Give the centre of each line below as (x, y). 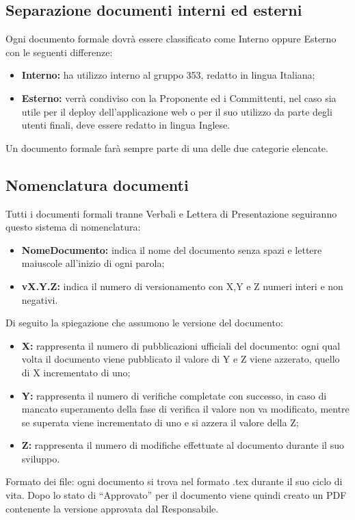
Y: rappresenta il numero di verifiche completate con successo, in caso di (174, 395)
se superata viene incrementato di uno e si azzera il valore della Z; (160, 422)
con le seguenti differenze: (59, 52)
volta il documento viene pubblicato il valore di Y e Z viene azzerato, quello (181, 359)
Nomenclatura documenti (97, 184)
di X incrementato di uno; (76, 372)
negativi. (40, 299)
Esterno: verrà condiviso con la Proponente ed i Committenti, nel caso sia (179, 97)
